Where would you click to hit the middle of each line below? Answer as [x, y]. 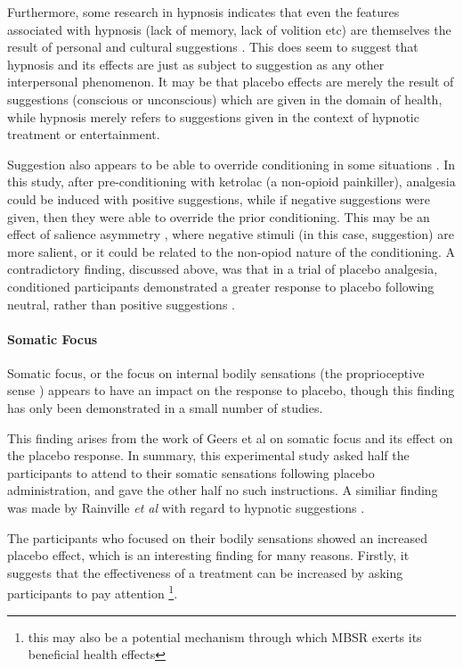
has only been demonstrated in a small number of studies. [165, 408]
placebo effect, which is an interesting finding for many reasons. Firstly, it [208, 555]
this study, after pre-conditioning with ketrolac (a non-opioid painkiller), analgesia [231, 181]
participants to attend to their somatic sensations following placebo [191, 472]
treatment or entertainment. [84, 134]
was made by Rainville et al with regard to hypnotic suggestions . [186, 508]
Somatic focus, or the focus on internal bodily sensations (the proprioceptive [216, 372]
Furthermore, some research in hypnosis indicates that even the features [203, 12]
